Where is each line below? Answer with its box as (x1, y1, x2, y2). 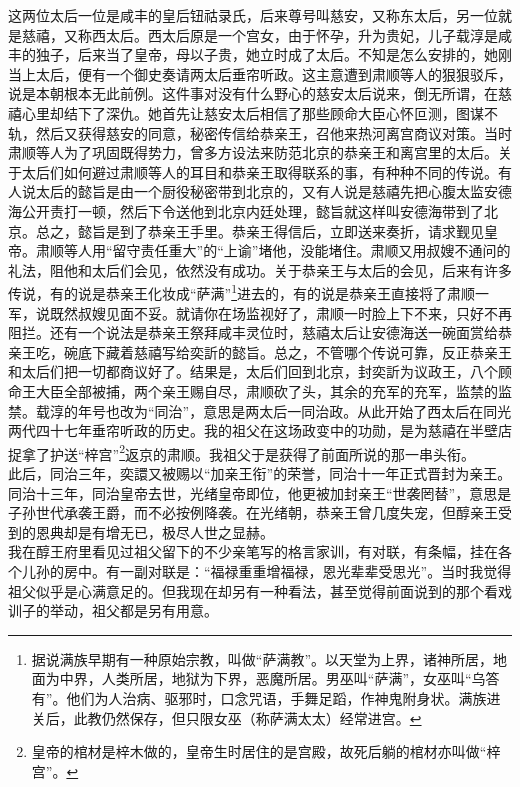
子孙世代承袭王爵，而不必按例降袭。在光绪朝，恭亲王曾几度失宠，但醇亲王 (8, 502, 498, 523)
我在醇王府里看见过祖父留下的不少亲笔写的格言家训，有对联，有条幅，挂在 (8, 541, 498, 562)
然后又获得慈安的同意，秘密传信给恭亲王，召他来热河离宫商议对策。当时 (35, 122, 512, 143)
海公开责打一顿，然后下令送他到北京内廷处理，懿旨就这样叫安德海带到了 (8, 200, 484, 221)
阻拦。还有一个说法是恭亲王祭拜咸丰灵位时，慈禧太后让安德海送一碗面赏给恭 (8, 322, 512, 343)
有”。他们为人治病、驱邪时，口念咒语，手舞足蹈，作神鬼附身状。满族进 (31, 687, 501, 708)
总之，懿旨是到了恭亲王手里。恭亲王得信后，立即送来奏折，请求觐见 (35, 220, 484, 241)
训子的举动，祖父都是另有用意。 (8, 600, 218, 621)
